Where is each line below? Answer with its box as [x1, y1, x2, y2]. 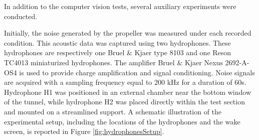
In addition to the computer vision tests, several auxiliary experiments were [4, 1, 236, 11]
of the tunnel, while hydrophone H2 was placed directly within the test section [4, 96, 245, 107]
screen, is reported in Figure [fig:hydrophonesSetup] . [4, 126, 164, 136]
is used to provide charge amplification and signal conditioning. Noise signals [19, 67, 255, 77]
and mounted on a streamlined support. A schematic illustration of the [4, 106, 222, 116]
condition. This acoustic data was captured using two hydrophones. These [4, 37, 231, 48]
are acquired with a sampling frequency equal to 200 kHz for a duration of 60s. [4, 77, 246, 87]
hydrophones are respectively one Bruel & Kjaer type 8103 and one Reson [4, 47, 231, 58]
